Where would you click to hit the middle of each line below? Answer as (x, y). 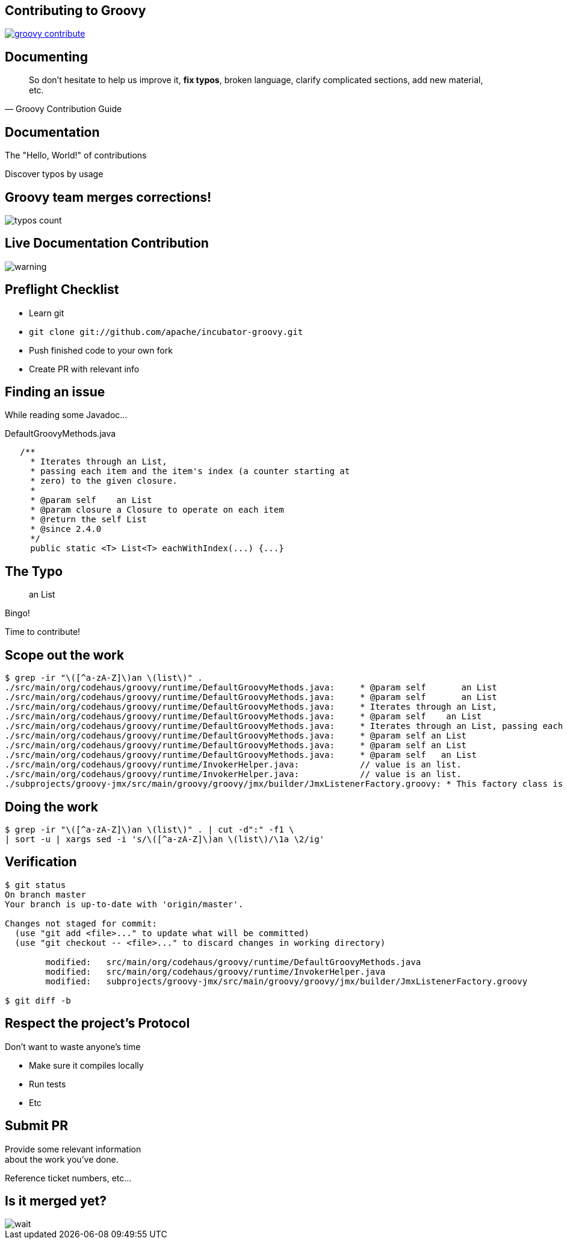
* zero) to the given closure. (104, 481)
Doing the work (51, 807)
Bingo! (17, 613)
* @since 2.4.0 (66, 529)
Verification (41, 862)
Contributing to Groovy (76, 11)
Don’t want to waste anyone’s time (73, 1046)
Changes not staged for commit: (81, 923)
